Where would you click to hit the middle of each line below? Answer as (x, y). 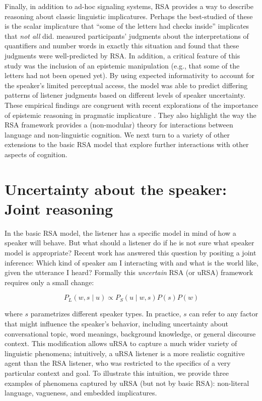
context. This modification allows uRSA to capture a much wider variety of (121, 343)
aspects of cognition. (36, 154)
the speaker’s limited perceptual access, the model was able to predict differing (126, 85)
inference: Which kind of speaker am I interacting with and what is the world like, (132, 262)
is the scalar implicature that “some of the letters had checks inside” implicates (127, 26)
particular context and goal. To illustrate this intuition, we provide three (117, 373)
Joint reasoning (59, 208)
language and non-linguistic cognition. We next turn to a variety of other (117, 134)
